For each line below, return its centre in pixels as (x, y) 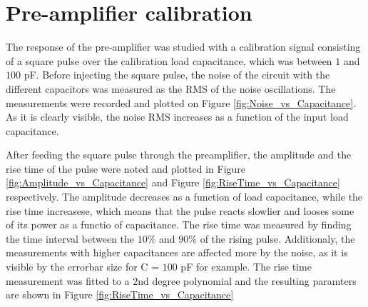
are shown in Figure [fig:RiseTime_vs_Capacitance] (120, 295)
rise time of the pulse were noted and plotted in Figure (126, 168)
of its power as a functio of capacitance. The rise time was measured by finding (179, 225)
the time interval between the (70, 238)
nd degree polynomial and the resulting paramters (247, 280)
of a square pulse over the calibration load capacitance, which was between (169, 60)
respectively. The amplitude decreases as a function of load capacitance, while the (184, 197)
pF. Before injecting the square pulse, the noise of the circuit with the (177, 75)
